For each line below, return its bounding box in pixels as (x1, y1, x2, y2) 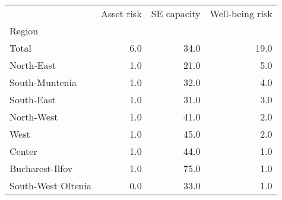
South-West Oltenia (9, 179, 91, 192)
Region (9, 24, 39, 37)
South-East (9, 93, 56, 106)
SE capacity (151, 7, 201, 20)
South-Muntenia (9, 75, 77, 89)
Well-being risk (210, 7, 273, 20)
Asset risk (100, 7, 142, 20)
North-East (9, 58, 56, 72)
